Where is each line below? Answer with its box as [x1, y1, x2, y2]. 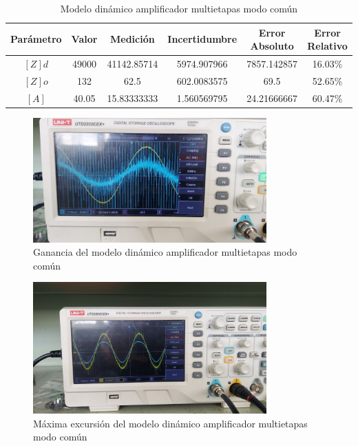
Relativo [307, 39, 348, 53]
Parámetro [10, 32, 62, 46]
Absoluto [250, 39, 294, 53]
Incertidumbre [167, 32, 238, 46]
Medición [109, 32, 155, 46]
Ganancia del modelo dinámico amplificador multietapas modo [33, 245, 297, 259]
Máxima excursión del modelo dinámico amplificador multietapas [33, 416, 308, 430]
